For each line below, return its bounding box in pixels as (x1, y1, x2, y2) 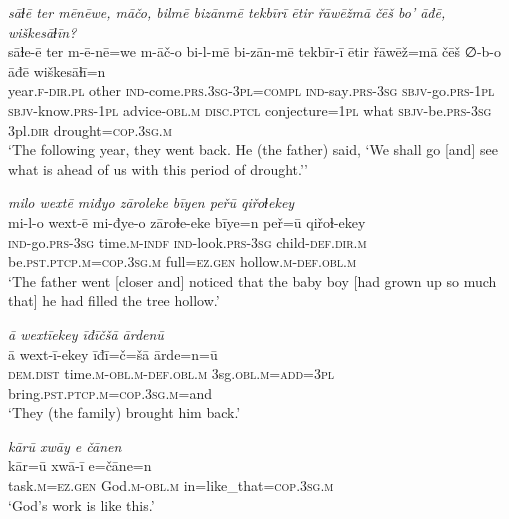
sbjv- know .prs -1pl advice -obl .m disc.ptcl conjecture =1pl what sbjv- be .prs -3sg (8, 99, 492, 120)
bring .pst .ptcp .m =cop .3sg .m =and (8, 382, 212, 403)
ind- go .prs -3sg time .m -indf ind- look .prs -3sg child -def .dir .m (8, 231, 367, 252)
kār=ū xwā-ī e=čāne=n (8, 455, 152, 476)
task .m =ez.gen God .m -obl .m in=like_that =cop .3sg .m (8, 475, 334, 496)
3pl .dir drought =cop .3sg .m (8, 119, 172, 140)
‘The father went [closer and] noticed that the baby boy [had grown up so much (8, 270, 497, 291)
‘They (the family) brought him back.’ (8, 402, 241, 423)
